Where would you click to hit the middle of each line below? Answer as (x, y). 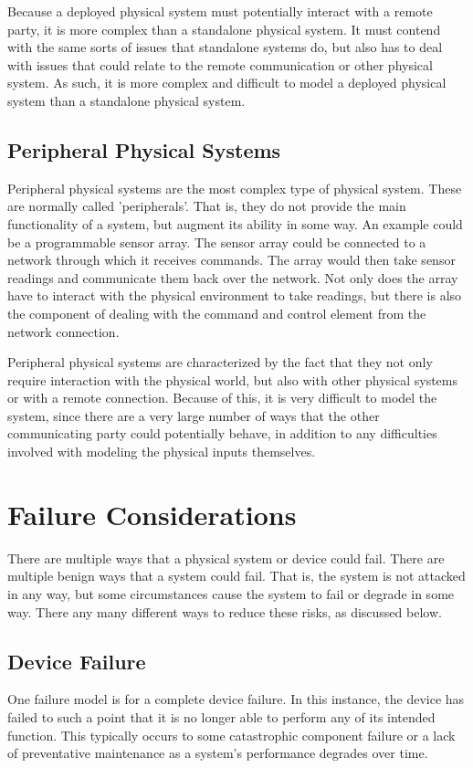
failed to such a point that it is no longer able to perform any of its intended (221, 716)
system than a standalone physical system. (126, 100)
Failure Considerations (152, 514)
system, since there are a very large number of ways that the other (194, 415)
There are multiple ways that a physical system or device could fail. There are (226, 558)
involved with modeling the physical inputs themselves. (162, 452)
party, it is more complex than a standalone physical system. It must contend (224, 29)
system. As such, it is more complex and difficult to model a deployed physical (227, 83)
